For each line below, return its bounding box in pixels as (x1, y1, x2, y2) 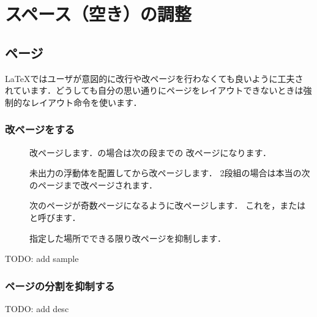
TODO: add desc (5, 302, 69, 315)
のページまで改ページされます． (29, 178, 157, 191)
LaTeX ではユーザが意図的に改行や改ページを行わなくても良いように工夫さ (5, 72, 304, 84)
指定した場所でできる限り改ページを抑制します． (29, 231, 226, 244)
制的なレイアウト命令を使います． (5, 95, 142, 108)
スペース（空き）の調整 (5, 1, 192, 26)
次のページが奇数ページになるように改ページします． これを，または (29, 199, 306, 212)
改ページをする (5, 122, 75, 137)
